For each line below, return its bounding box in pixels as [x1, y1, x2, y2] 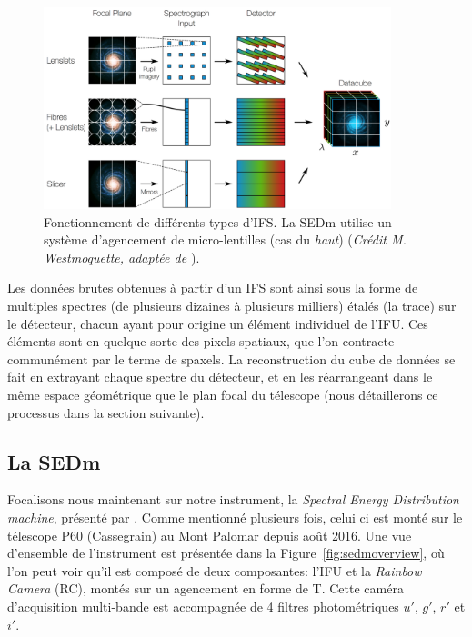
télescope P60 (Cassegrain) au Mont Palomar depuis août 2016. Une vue [7, 525, 412, 544]
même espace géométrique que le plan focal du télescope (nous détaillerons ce [7, 385, 438, 404]
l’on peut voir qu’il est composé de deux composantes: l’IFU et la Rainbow [7, 561, 422, 580]
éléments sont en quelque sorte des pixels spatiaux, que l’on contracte [7, 332, 395, 351]
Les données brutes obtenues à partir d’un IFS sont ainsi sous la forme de [7, 278, 418, 297]
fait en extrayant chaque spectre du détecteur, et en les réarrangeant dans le [7, 367, 433, 386]
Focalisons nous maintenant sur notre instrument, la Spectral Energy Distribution [7, 490, 459, 509]
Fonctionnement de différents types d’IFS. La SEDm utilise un [44, 212, 392, 231]
